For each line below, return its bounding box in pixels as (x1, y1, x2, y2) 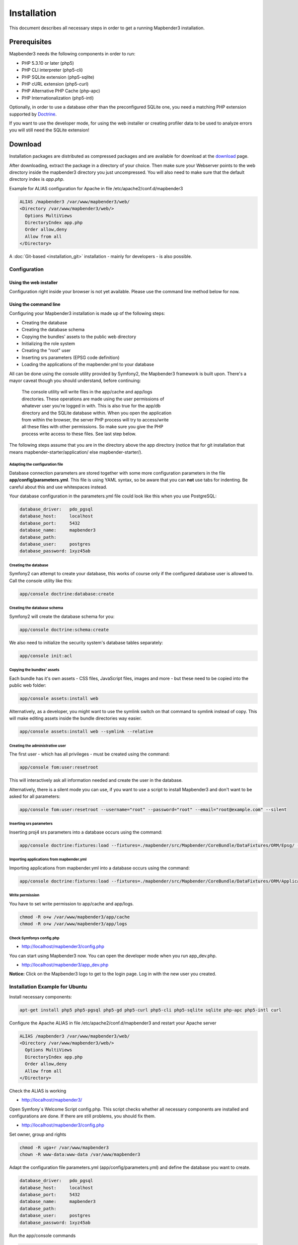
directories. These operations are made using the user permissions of (21, 396, 164, 402)
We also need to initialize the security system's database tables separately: (9, 639, 163, 645)
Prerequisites (9, 38, 52, 46)
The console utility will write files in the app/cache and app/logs (21, 389, 152, 395)
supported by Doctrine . (9, 111, 57, 117)
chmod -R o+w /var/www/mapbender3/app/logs (19, 921, 128, 927)
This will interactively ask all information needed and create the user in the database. (9, 777, 183, 783)
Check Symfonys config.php (9, 935, 60, 941)
